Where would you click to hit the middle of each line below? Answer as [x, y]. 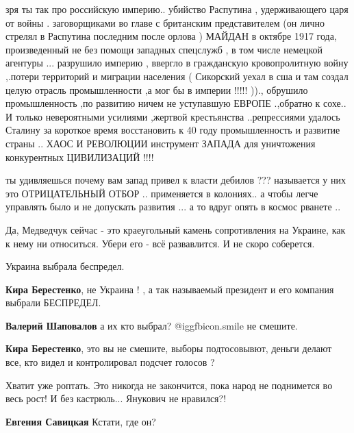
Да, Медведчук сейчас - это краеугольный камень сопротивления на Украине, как [176, 229]
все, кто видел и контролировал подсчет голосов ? [110, 362]
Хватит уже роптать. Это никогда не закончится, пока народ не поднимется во [169, 385]
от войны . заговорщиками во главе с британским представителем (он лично [165, 22]
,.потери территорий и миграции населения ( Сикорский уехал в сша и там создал [177, 76]
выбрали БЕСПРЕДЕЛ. [53, 302]
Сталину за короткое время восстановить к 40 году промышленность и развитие [173, 130]
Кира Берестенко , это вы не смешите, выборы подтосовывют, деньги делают [169, 348]
